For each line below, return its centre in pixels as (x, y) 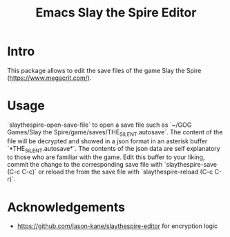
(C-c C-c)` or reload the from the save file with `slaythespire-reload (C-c (110, 172)
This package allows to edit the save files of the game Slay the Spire (104, 70)
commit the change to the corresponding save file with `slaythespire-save (112, 165)
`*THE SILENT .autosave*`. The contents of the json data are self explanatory (114, 149)
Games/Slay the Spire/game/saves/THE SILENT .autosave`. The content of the (115, 133)
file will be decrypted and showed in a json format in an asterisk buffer (107, 141)
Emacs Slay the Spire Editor (116, 13)
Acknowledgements (66, 207)
